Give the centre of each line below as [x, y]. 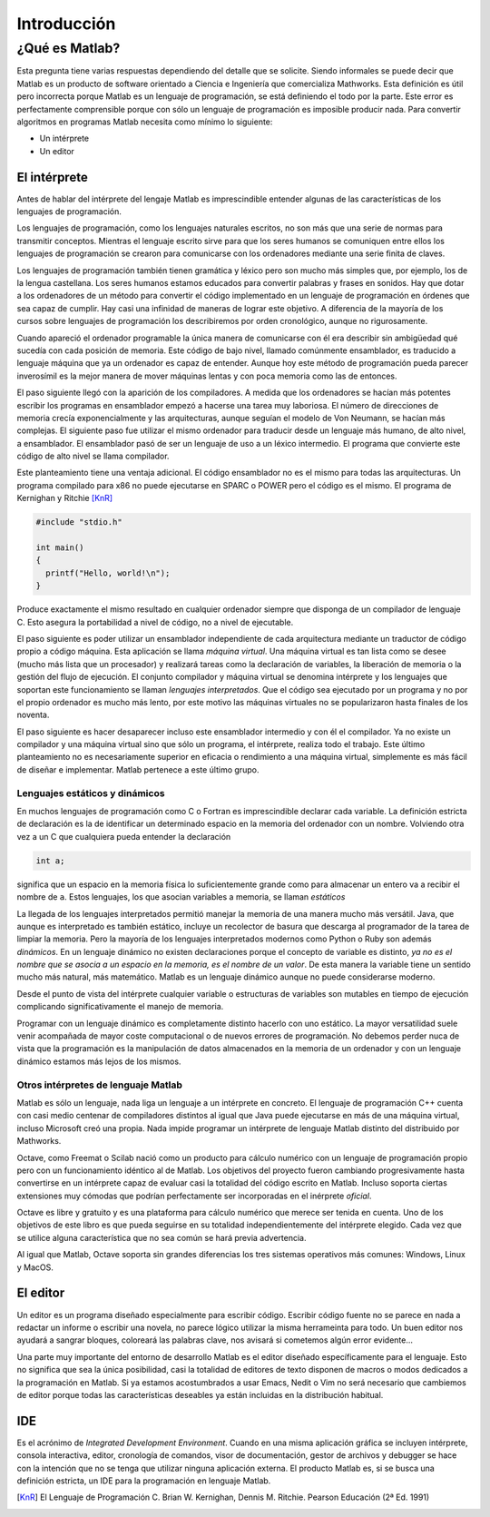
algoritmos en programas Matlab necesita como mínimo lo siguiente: [145, 122]
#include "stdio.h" [79, 522]
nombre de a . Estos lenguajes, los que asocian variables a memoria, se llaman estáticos [181, 897]
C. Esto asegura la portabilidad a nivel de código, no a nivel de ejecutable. [155, 622]
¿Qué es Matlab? [69, 48]
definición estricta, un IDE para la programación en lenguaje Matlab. [144, 1481]
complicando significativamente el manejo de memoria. [120, 1007]
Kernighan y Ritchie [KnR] [65, 498]
